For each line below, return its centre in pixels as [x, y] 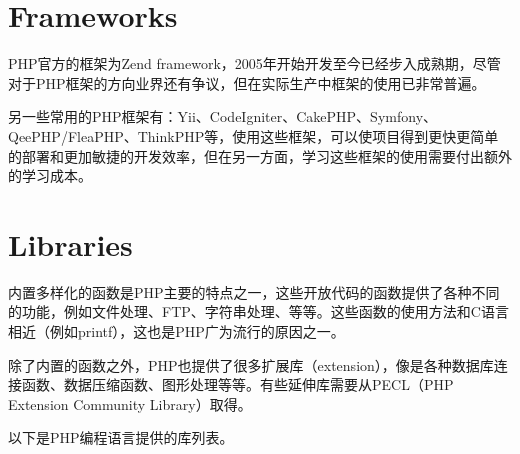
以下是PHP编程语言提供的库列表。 [121, 437]
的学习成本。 [50, 175]
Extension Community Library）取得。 [130, 403]
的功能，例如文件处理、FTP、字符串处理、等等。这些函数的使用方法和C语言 [258, 311]
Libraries [70, 243]
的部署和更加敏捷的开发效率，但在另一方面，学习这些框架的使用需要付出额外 [260, 155]
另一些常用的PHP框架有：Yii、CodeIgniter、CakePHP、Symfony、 [223, 116]
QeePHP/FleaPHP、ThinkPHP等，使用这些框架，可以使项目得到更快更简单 [253, 135]
